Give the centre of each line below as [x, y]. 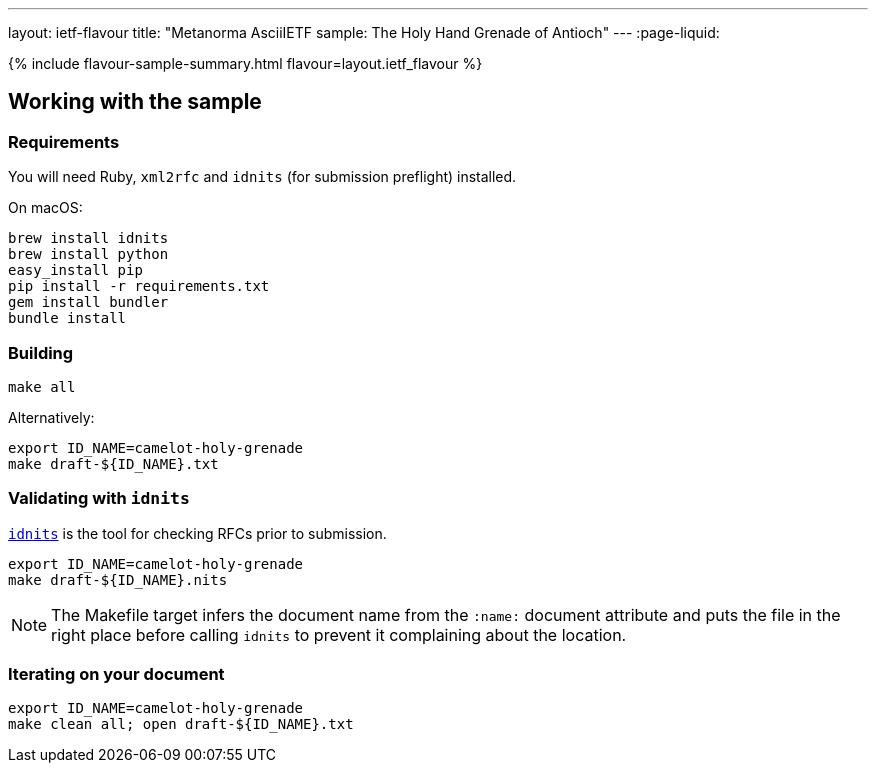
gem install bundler [88, 302]
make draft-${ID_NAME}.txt [113, 463]
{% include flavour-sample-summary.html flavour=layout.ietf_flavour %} [245, 63]
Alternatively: [51, 417]
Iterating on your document [116, 674]
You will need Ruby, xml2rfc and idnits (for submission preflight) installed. [262, 177]
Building [41, 352]
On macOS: [45, 208]
